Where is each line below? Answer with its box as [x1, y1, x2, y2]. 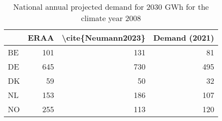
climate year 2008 [81, 12, 141, 24]
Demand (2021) [153, 32, 214, 43]
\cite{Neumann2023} [62, 32, 146, 43]
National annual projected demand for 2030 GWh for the [13, 1, 209, 12]
